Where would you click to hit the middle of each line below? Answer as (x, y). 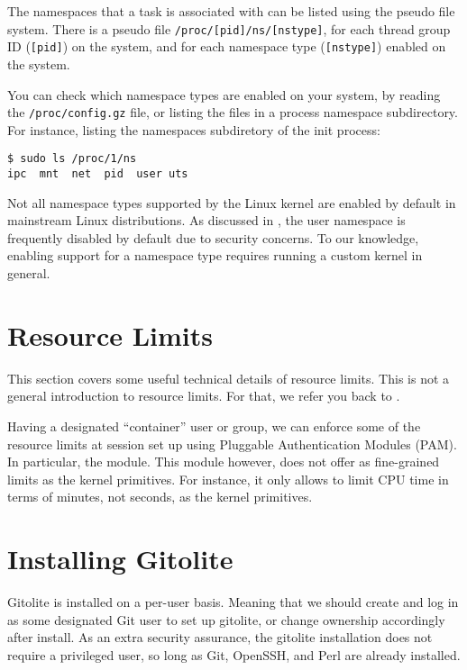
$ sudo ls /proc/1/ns (72, 159)
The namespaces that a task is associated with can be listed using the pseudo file (231, 11)
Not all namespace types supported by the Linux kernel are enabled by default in (232, 202)
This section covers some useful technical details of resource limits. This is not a (229, 378)
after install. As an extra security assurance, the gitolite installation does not (220, 637)
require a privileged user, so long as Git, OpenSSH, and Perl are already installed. (234, 654)
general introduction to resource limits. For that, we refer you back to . (204, 396)
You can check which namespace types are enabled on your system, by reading (224, 94)
